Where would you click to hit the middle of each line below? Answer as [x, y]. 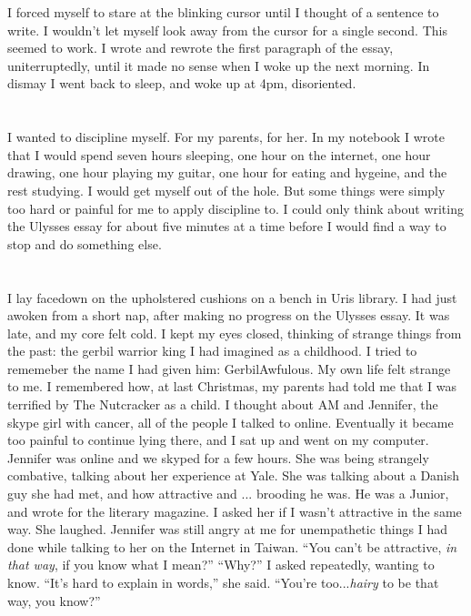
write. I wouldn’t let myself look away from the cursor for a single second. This [227, 30]
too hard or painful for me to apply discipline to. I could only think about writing [235, 208]
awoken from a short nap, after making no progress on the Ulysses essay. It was [229, 315]
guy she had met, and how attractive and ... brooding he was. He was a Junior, [228, 494]
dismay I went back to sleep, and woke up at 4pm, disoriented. [182, 83]
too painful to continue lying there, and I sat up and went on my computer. [218, 440]
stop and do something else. [85, 243]
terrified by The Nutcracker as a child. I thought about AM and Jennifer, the [223, 404]
